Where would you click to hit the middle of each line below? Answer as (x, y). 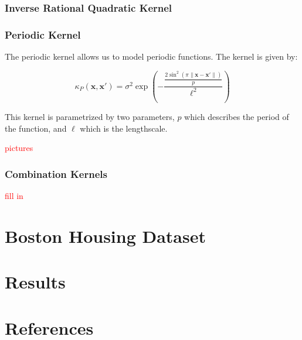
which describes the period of (237, 117)
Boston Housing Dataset (106, 236)
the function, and (36, 128)
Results (35, 282)
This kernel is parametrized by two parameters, (90, 117)
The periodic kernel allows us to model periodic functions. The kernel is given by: (151, 56)
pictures (19, 148)
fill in (14, 196)
